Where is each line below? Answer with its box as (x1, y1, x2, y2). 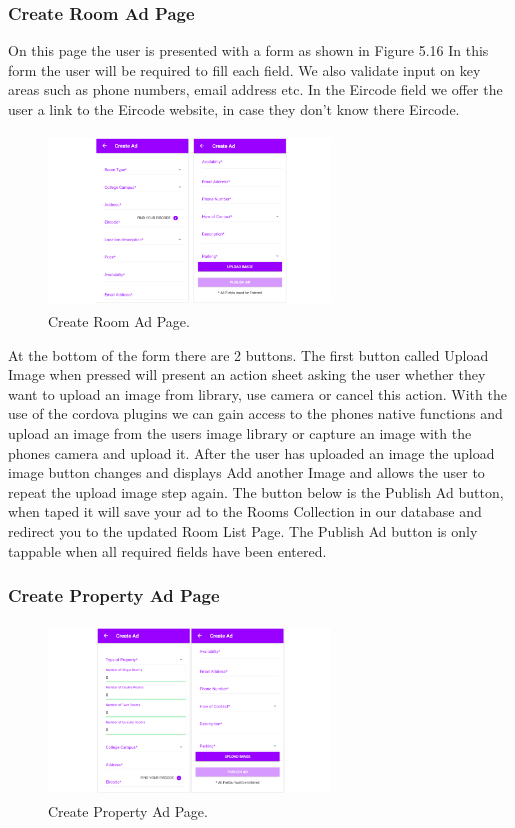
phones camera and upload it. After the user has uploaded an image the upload (8, 442, 495, 463)
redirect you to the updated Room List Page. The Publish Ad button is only (8, 520, 478, 541)
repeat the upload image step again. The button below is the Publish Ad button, (8, 481, 504, 502)
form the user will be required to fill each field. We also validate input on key (8, 59, 481, 80)
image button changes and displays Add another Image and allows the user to (8, 462, 485, 483)
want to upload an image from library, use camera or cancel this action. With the (8, 383, 507, 404)
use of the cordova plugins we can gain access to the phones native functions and (8, 403, 503, 424)
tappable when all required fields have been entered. (8, 540, 327, 561)
